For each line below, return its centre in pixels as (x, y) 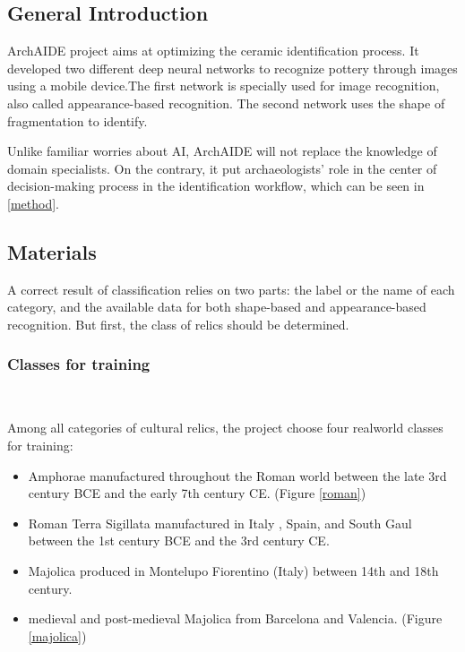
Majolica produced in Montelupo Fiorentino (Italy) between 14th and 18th (233, 570)
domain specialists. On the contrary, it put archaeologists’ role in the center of (222, 168)
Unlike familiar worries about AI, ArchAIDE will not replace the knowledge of (222, 151)
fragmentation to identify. (77, 120)
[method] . (33, 203)
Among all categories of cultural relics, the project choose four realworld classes (225, 428)
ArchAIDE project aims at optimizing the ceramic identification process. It (213, 51)
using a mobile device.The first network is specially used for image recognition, (224, 86)
